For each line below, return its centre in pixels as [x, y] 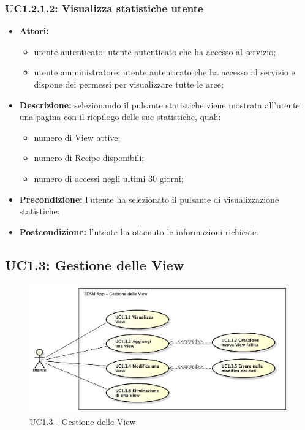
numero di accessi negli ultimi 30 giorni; [109, 178]
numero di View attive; [77, 137]
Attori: [34, 31]
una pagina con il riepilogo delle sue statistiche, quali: [120, 117]
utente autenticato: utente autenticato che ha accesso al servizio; [155, 51]
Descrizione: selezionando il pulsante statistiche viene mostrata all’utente [160, 104]
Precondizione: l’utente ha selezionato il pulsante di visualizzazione [149, 199]
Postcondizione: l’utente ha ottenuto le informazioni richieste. [139, 231]
